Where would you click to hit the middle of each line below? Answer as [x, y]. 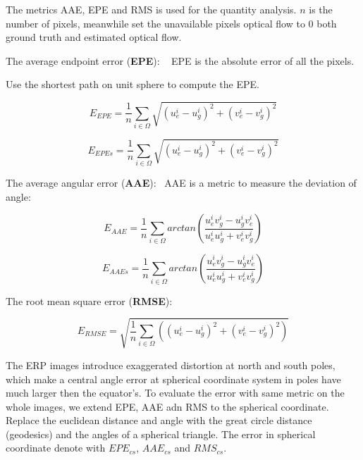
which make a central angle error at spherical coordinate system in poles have [173, 379]
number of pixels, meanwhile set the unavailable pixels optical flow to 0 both [171, 23]
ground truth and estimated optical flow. [94, 37]
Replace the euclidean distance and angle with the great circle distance [159, 420]
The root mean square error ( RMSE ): [89, 300]
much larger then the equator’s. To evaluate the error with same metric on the [175, 393]
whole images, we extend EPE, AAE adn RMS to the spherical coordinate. [167, 406]
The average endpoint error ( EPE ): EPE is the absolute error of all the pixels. [180, 60]
